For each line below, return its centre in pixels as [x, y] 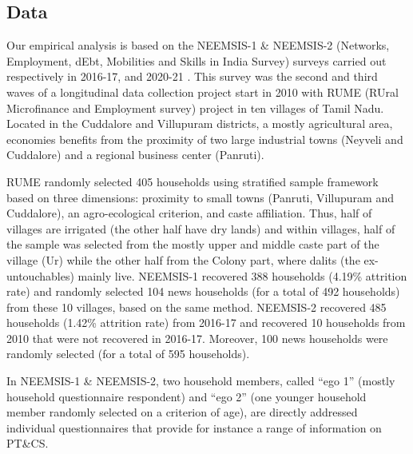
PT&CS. [28, 443]
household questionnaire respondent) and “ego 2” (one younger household [187, 396]
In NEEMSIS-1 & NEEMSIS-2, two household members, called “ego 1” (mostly [201, 381]
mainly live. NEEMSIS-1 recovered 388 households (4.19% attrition [242, 275]
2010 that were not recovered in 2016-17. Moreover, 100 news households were [197, 338]
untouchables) [40, 275]
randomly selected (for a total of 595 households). [128, 354]
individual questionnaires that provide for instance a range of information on [194, 427]
